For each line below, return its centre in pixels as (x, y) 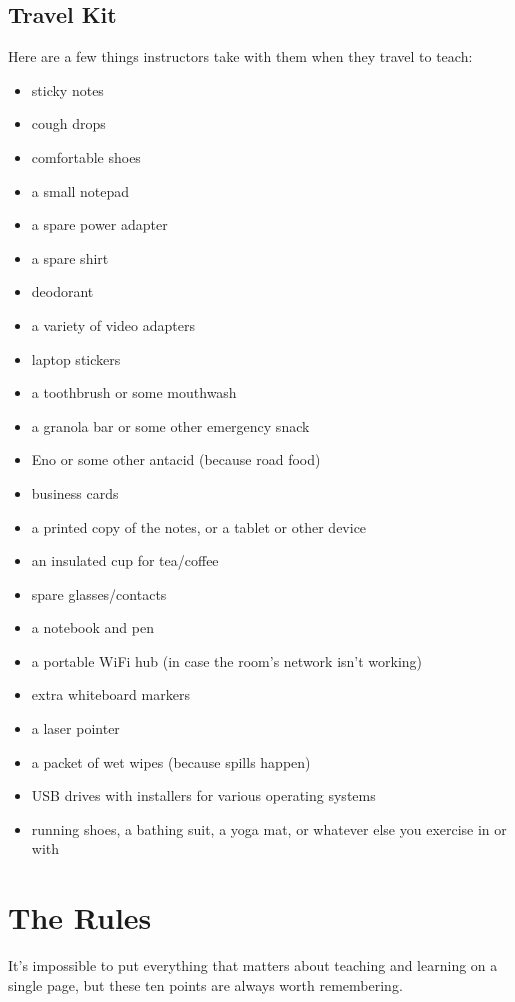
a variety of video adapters (113, 324)
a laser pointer (75, 728)
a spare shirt (70, 257)
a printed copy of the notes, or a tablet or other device (199, 526)
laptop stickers (76, 358)
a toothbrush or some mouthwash (134, 392)
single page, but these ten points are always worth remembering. (205, 984)
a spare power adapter (99, 224)
